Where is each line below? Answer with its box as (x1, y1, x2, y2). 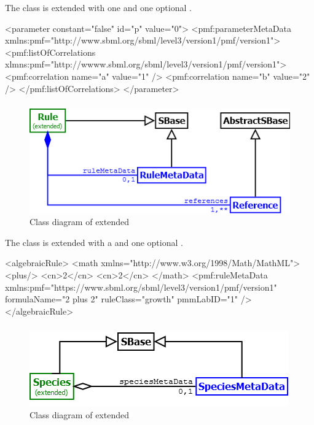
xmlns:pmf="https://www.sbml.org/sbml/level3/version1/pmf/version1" (5, 280, 277, 293)
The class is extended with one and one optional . (5, 1, 192, 13)
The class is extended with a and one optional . (5, 235, 183, 248)
